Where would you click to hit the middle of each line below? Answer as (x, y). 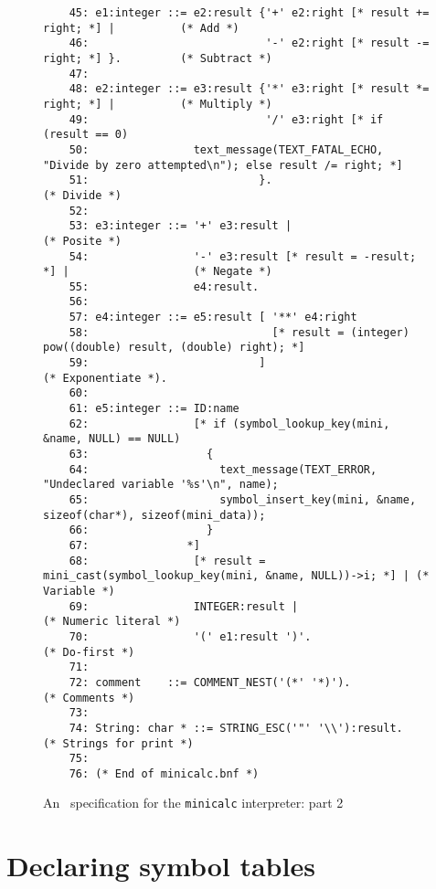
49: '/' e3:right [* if (226, 119)
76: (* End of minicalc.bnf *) (164, 773)
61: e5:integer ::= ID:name (154, 409)
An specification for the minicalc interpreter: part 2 (193, 803)
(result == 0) (86, 135)
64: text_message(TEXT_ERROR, (223, 469)
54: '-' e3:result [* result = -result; (243, 256)
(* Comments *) (89, 698)
